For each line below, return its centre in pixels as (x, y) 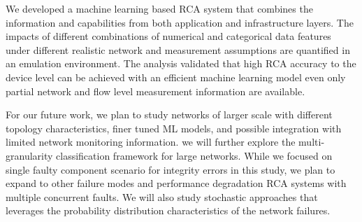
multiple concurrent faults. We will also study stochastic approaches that (162, 196)
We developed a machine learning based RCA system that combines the (159, 8)
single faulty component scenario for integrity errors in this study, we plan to (171, 169)
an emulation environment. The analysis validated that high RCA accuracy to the (181, 63)
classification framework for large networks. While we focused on (194, 155)
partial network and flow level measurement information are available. (155, 91)
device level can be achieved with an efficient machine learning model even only (176, 77)
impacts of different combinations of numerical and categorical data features (168, 36)
